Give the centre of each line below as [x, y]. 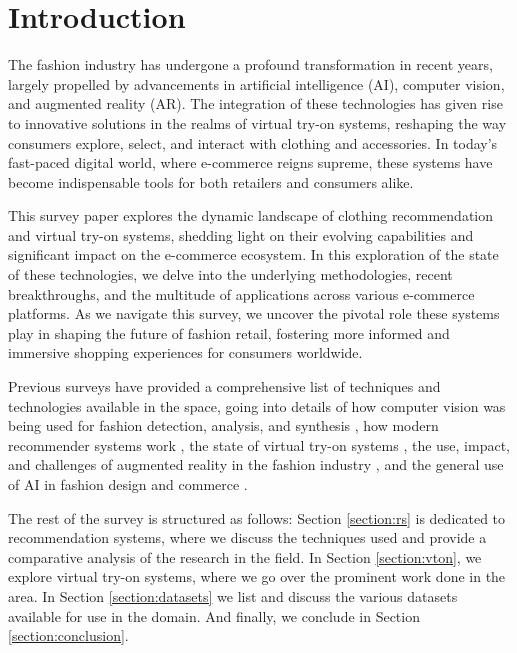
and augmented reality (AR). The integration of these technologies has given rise [255, 103]
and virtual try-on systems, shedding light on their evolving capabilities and [241, 234]
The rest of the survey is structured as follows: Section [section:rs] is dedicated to [257, 517]
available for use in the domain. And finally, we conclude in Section [214, 615]
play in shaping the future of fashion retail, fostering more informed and [229, 332]
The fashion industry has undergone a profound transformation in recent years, [250, 64]
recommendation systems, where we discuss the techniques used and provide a [247, 537]
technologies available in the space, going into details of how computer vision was [257, 405]
